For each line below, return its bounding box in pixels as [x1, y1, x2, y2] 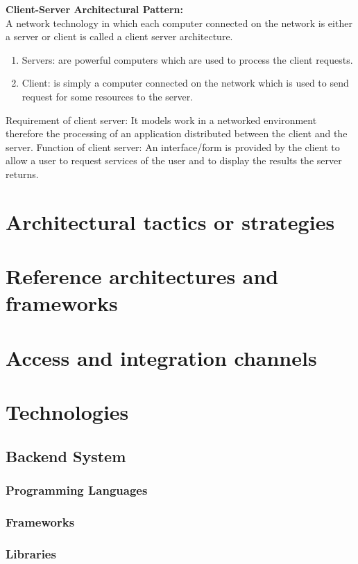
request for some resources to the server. [22, 89, 194, 103]
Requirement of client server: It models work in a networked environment [6, 112, 317, 127]
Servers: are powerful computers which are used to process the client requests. [22, 52, 353, 67]
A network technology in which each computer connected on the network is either [6, 15, 352, 30]
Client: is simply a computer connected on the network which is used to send [22, 76, 349, 90]
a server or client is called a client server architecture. [6, 29, 233, 44]
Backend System [6, 445, 126, 466]
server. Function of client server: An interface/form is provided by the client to [6, 139, 340, 154]
